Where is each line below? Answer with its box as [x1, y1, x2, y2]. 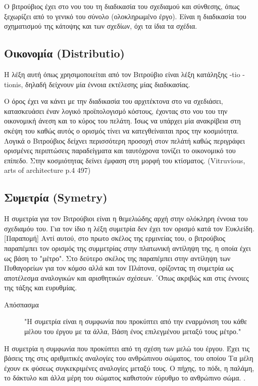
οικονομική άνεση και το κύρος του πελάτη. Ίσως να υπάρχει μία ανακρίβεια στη [4, 115, 241, 126]
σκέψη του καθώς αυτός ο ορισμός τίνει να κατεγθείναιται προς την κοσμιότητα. [4, 125, 239, 136]
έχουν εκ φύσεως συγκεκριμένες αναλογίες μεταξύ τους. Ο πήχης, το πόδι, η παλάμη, [4, 362, 254, 373]
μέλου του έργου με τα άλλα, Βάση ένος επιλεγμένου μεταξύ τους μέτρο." [24, 326, 241, 337]
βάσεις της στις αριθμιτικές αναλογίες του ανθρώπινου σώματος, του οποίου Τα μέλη [4, 353, 253, 363]
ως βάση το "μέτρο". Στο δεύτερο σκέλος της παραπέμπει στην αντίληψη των [4, 252, 231, 263]
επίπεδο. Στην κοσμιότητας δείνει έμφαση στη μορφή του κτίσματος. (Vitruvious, [4, 155, 245, 165]
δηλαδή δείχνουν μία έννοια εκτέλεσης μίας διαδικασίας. [25, 79, 190, 89]
